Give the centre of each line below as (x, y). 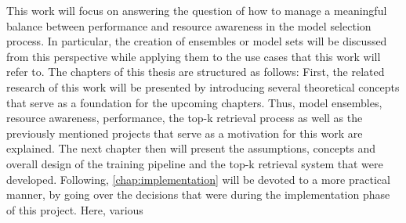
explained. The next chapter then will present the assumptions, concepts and (191, 148)
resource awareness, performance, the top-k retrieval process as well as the (185, 118)
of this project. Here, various (75, 209)
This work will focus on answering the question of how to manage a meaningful (197, 10)
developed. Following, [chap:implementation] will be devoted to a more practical (198, 179)
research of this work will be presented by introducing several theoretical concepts (203, 86)
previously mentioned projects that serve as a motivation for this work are (185, 133)
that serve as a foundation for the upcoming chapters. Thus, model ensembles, (194, 102)
